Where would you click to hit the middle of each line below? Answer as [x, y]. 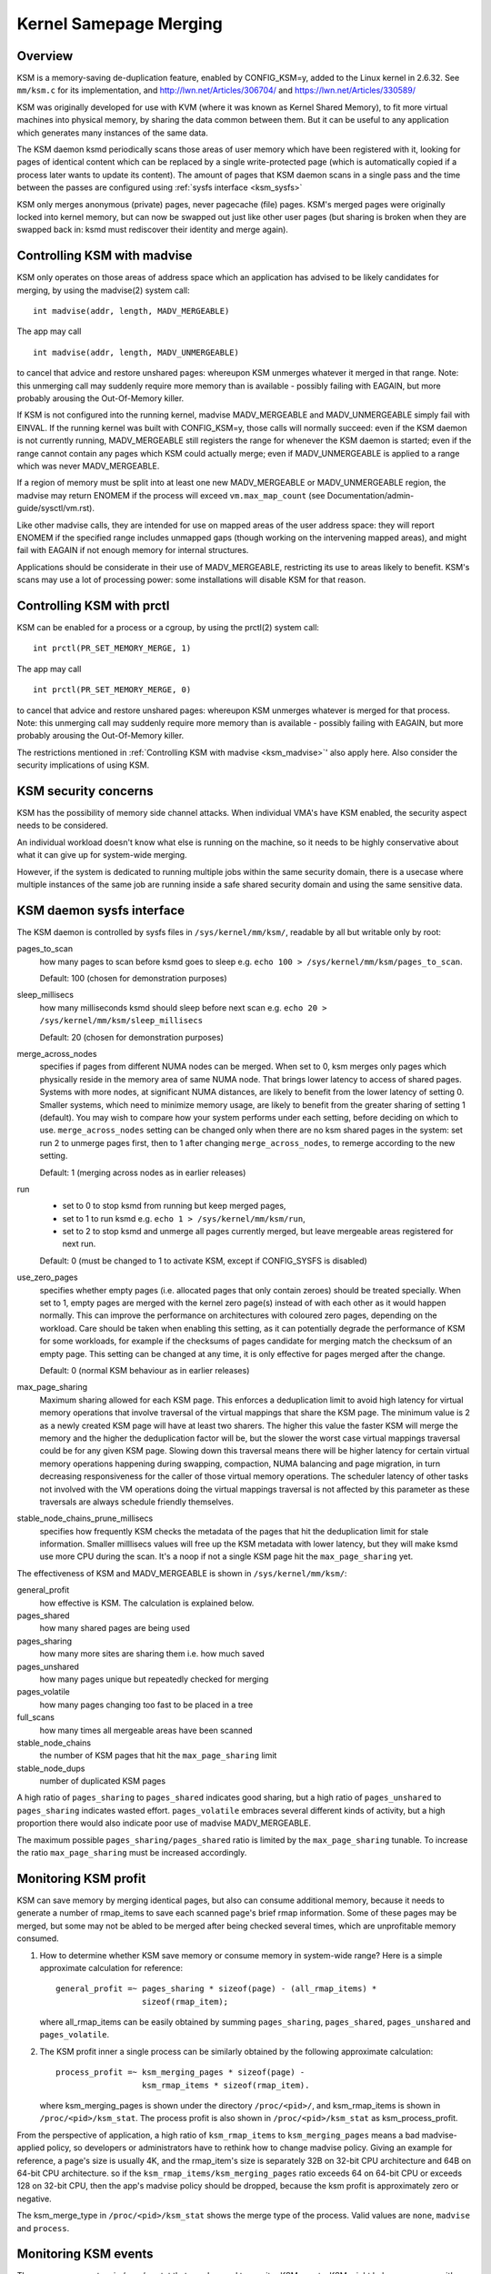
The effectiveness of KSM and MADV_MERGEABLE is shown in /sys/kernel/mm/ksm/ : [182, 1573]
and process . [43, 2228]
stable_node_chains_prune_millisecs [85, 1518]
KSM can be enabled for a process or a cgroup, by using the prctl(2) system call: [168, 627]
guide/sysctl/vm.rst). [56, 508]
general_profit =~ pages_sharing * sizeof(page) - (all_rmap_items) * [216, 1989]
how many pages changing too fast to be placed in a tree [146, 1705]
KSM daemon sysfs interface [101, 910]
